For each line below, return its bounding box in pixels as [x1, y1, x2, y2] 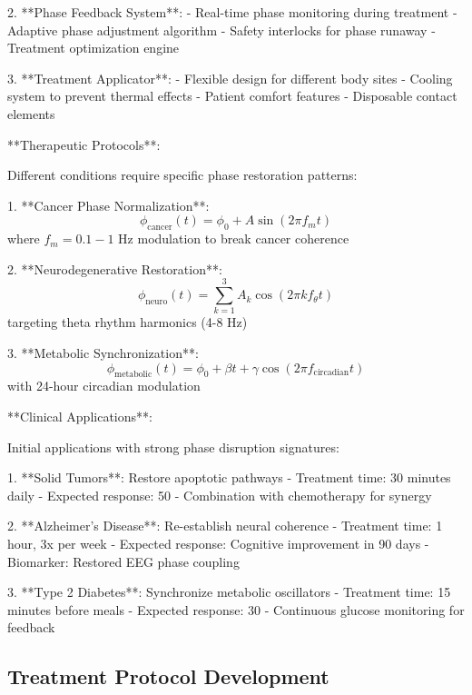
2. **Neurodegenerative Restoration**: [7, 259, 222, 278]
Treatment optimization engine [7, 38, 180, 57]
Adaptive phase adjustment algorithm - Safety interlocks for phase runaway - [7, 20, 436, 39]
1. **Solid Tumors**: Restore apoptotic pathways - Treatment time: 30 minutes [7, 468, 451, 487]
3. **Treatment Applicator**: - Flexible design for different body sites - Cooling [7, 68, 453, 87]
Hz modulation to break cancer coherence [118, 229, 349, 248]
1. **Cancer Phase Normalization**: [7, 195, 210, 214]
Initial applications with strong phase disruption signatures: [7, 437, 339, 456]
